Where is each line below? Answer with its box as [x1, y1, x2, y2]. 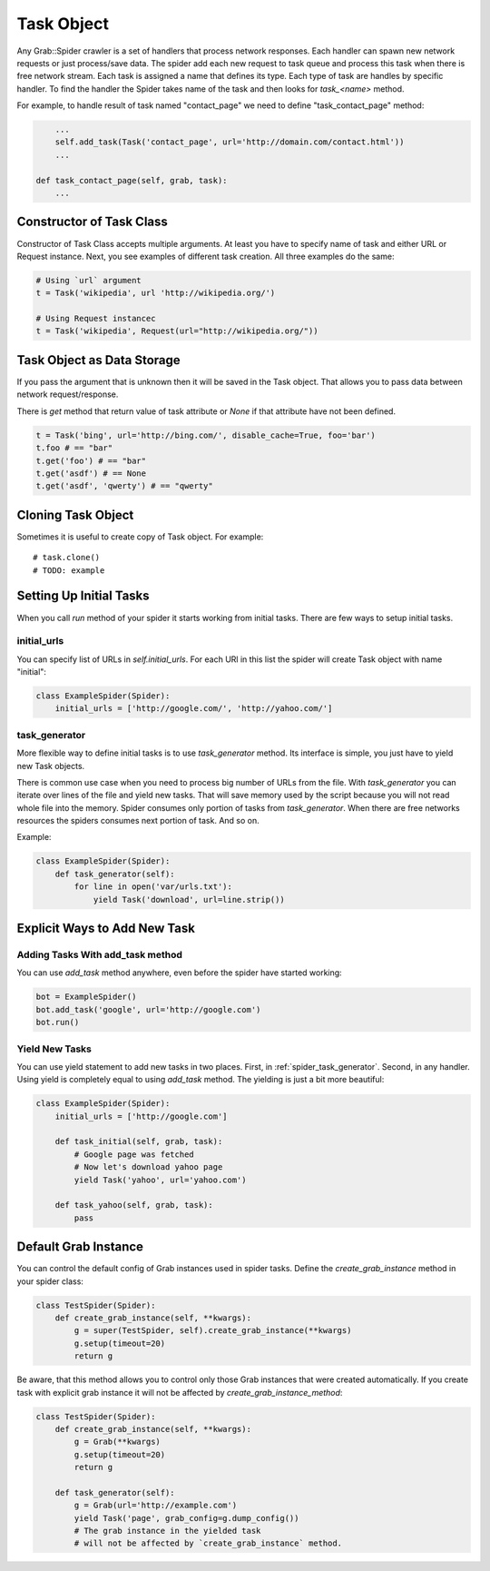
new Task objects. [16, 760, 85, 771]
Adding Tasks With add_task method [16, 949, 183, 962]
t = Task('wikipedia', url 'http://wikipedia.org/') [35, 288, 276, 299]
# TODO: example [33, 565, 105, 576]
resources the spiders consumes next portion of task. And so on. [16, 815, 260, 826]
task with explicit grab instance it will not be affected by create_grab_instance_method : [16, 1387, 343, 1398]
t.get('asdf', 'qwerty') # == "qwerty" [35, 481, 213, 491]
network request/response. [16, 389, 119, 400]
